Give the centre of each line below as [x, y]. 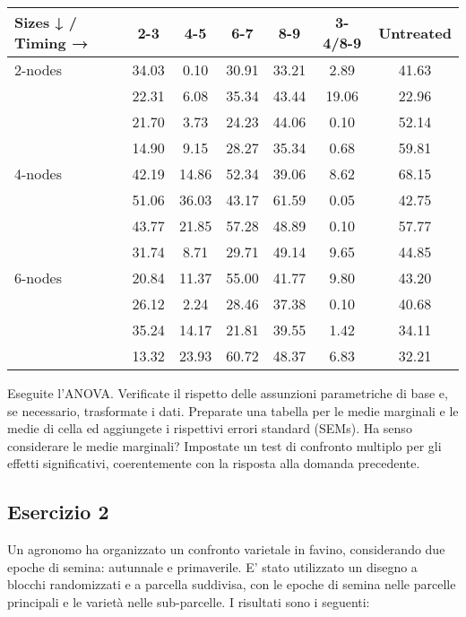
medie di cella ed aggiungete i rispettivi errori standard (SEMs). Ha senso [210, 428]
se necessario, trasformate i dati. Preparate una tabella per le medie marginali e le [233, 410]
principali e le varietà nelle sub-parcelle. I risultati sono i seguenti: [189, 601]
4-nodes [38, 174]
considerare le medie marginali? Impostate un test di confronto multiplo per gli [224, 445]
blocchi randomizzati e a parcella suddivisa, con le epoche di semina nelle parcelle [232, 584]
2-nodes [38, 70]
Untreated [415, 32]
